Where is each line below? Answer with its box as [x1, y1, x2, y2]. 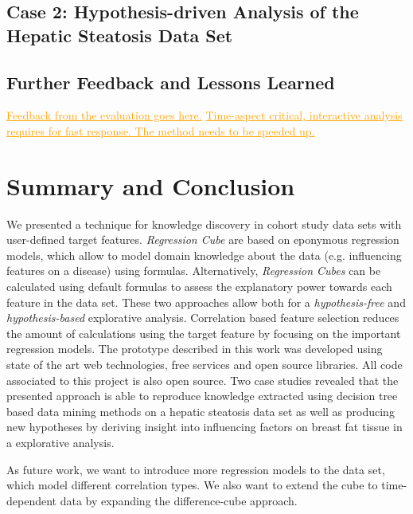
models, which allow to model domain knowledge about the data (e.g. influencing [6, 246, 402, 263]
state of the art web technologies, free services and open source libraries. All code [6, 356, 403, 373]
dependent [6, 492, 57, 508]
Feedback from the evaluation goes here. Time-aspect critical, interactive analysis [6, 107, 403, 124]
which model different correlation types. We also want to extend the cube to [6, 477, 378, 493]
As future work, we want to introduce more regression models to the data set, [6, 461, 385, 477]
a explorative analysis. [6, 434, 115, 450]
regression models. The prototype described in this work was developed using [6, 340, 383, 357]
